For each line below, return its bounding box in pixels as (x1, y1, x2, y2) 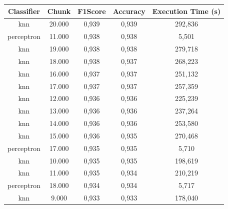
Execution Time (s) (152, 5, 221, 16)
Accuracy (112, 5, 145, 16)
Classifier (7, 5, 40, 16)
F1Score (77, 5, 106, 16)
